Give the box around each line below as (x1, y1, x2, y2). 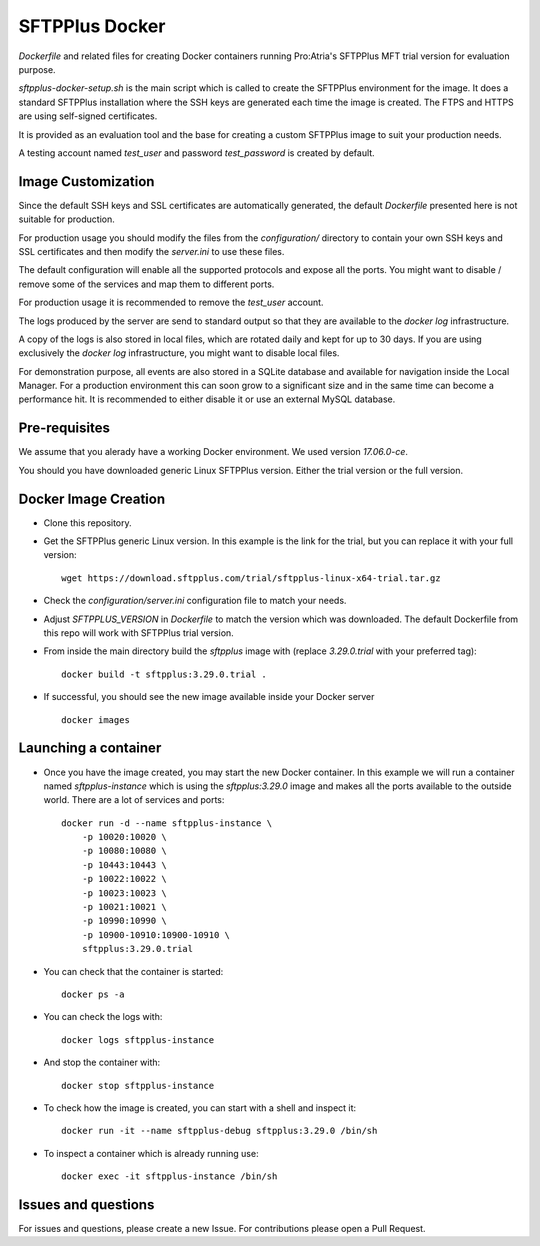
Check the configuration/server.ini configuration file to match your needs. (43, 595, 347, 607)
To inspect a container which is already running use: (43, 1147, 259, 1159)
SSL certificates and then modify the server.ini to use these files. (18, 245, 285, 257)
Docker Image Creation (18, 490, 165, 507)
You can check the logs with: (43, 1011, 163, 1023)
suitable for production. (18, 213, 115, 225)
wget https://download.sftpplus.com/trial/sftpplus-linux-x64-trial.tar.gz (61, 572, 441, 584)
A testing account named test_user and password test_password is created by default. (18, 146, 375, 159)
